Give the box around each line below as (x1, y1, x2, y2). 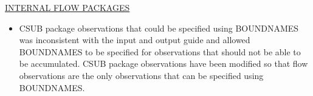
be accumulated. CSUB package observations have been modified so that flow (19, 57, 308, 70)
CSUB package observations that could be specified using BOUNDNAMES (19, 21, 299, 34)
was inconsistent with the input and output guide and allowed (19, 33, 250, 46)
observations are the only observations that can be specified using (19, 69, 264, 81)
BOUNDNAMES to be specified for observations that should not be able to (19, 45, 301, 58)
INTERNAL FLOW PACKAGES (5, 1, 130, 13)
